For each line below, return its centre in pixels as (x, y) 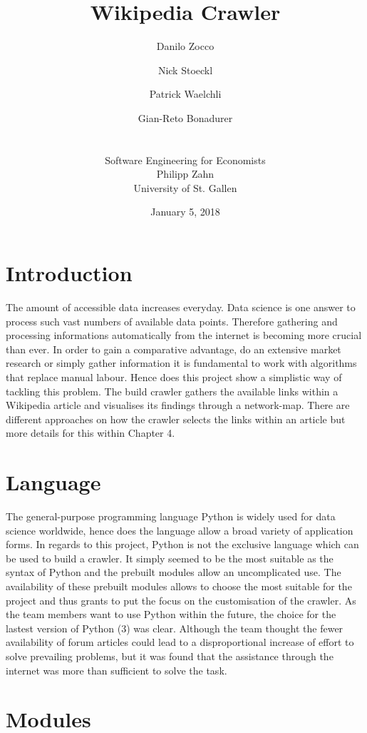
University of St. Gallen (185, 187)
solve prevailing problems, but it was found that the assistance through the (170, 656)
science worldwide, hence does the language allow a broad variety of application (180, 530)
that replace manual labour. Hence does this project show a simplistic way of (174, 376)
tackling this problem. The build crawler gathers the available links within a (172, 391)
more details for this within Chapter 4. (91, 433)
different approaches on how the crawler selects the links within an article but (176, 419)
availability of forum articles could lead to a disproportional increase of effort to (180, 642)
